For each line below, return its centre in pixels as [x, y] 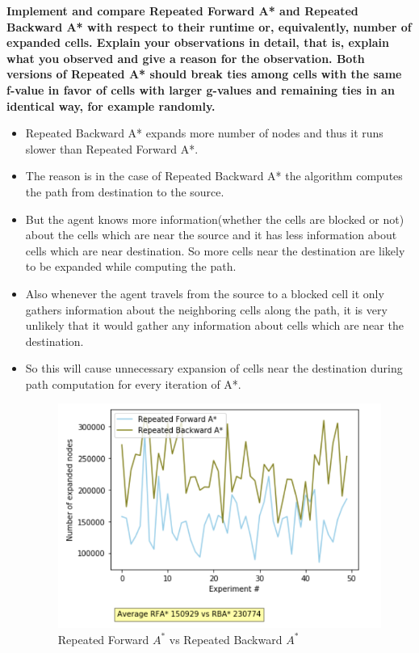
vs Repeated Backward [226, 639]
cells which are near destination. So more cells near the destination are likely [215, 250]
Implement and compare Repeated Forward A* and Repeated [182, 11]
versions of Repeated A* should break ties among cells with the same [204, 74]
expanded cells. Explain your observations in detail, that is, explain [198, 42]
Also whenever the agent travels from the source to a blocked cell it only [205, 293]
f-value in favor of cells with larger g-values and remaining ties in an [201, 89]
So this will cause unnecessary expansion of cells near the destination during [214, 368]
